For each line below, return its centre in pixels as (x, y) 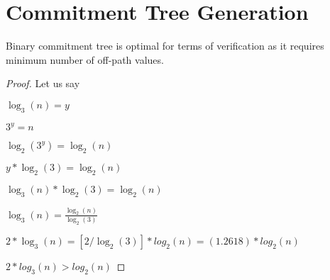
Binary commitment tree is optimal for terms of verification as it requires (165, 46)
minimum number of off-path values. (85, 59)
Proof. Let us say (43, 83)
